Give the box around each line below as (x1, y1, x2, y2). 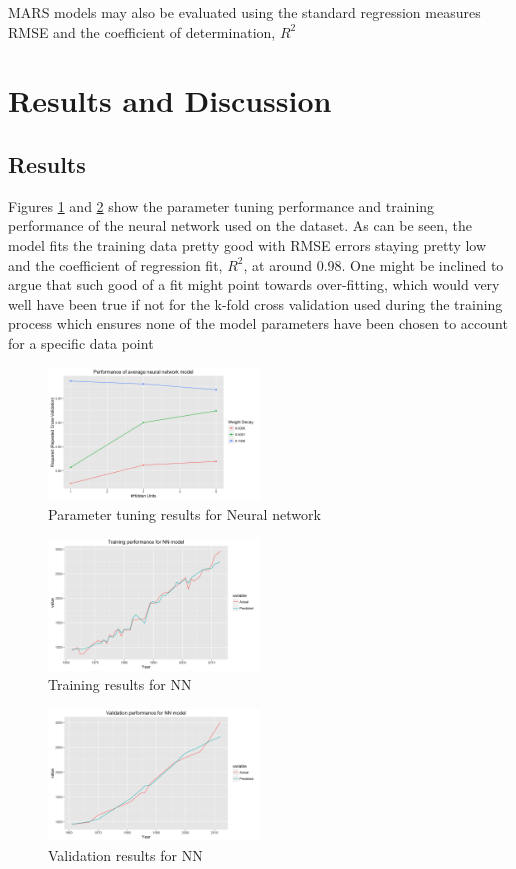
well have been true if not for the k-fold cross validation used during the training (8, 293, 503, 314)
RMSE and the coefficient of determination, (8, 21, 276, 42)
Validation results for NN (48, 844, 203, 865)
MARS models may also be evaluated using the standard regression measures (8, 2, 481, 22)
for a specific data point (8, 332, 154, 353)
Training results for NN (48, 674, 192, 695)
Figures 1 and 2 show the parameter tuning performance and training (8, 195, 435, 216)
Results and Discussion (8, 80, 332, 121)
